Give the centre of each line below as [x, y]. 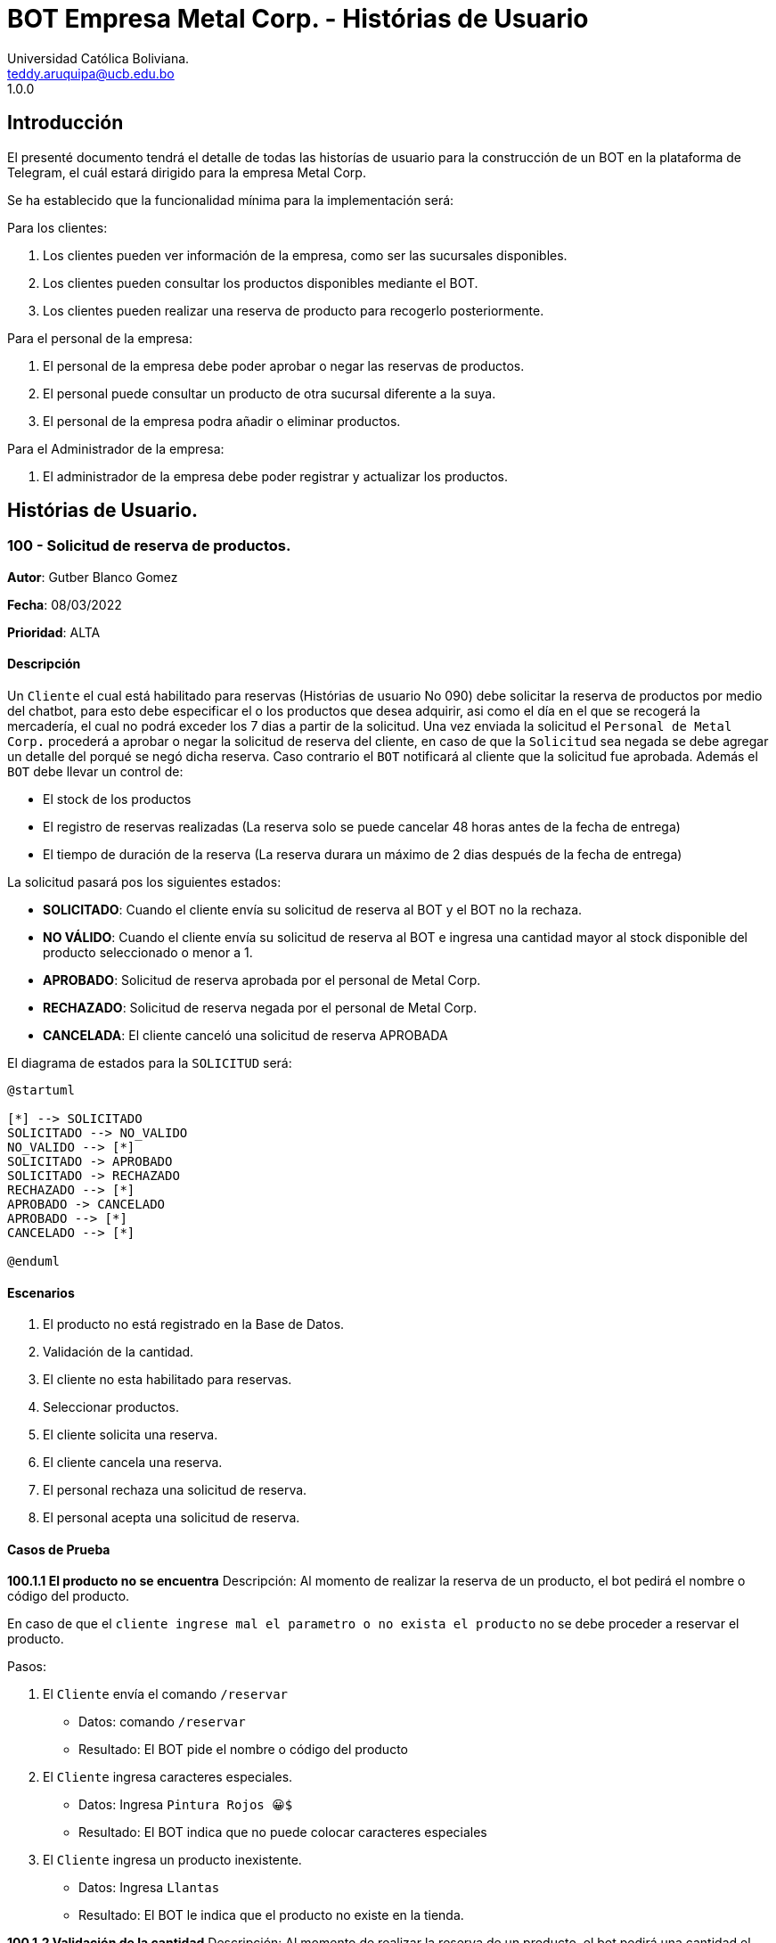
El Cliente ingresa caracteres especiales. [168, 1777]
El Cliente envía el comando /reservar [166, 1694]
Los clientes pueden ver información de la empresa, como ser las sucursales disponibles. [305, 255]
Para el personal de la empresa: [100, 338]
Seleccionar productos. [111, 1407]
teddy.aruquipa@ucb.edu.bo [91, 73]
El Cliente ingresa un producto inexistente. [172, 1860]
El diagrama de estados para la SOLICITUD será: [150, 1063]
